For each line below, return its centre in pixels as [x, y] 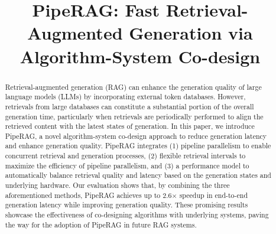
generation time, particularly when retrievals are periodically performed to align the [134, 116]
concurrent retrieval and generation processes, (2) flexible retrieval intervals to [125, 156]
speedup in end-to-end [214, 195]
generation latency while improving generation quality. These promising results [126, 205]
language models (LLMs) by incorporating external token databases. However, [125, 97]
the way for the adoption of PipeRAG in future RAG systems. [101, 224]
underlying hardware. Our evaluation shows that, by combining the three [117, 185]
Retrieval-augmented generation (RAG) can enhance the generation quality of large [133, 87]
